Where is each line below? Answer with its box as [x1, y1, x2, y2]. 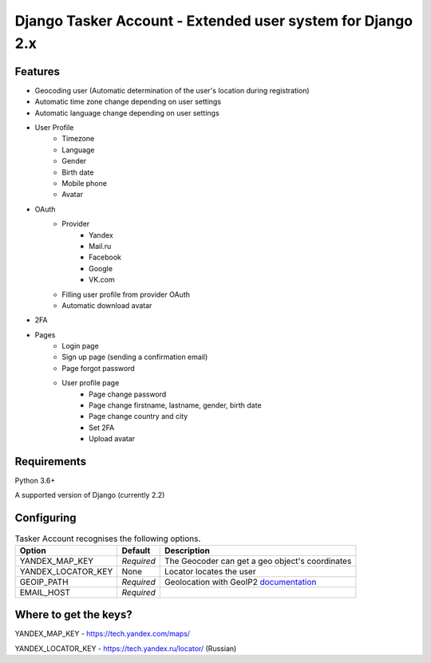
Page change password [89, 389, 167, 399]
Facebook [89, 252, 121, 262]
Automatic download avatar [61, 300, 152, 310]
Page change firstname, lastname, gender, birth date [89, 401, 263, 410]
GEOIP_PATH [19, 576, 69, 587]
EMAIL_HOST [19, 586, 71, 598]
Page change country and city [89, 412, 188, 421]
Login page [61, 341, 99, 351]
